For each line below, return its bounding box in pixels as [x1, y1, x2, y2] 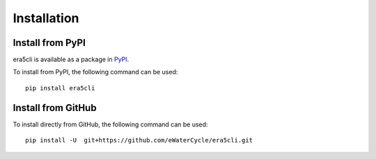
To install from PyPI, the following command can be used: [13, 68, 178, 76]
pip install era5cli [25, 84, 95, 92]
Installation [13, 10, 79, 26]
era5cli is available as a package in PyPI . [13, 56, 130, 64]
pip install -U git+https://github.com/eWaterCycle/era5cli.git [25, 136, 253, 144]
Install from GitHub [13, 101, 97, 114]
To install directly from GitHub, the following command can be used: [13, 120, 208, 128]
